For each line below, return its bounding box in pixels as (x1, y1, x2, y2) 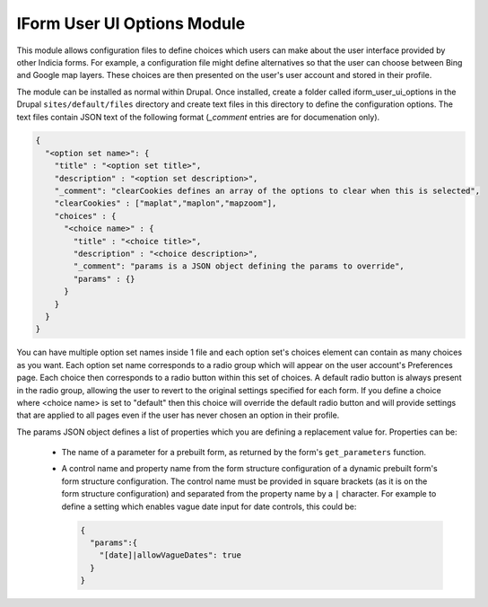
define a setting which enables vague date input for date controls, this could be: (61, 501, 357, 512)
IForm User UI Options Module (16, 13, 246, 33)
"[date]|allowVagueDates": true (99, 550, 242, 560)
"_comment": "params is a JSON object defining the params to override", (73, 261, 405, 271)
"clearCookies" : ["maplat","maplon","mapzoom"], (54, 198, 277, 208)
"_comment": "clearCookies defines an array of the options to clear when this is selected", (54, 186, 480, 197)
